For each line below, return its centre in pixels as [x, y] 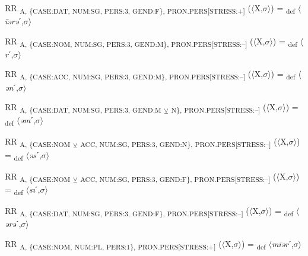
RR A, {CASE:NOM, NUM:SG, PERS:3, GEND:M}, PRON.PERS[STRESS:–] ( [129, 41]
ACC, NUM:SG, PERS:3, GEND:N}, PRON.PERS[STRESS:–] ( [179, 142]
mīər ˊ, [282, 243]
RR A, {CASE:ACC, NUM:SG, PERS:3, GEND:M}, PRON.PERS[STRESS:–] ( [128, 75]
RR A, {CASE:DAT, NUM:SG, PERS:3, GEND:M [83, 108]
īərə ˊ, [14, 21]
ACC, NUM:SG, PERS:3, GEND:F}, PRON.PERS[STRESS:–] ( [178, 177]
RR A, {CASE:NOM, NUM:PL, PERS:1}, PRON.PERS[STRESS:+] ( [113, 244]
